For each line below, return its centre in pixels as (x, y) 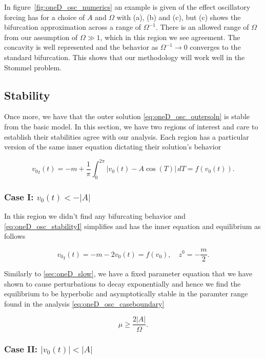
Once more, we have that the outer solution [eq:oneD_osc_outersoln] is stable (127, 116)
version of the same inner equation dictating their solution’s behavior (113, 147)
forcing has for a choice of (45, 17)
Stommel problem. (33, 67)
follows (15, 236)
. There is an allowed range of (202, 27)
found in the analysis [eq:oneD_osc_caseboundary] (84, 303)
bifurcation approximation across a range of (73, 27)
